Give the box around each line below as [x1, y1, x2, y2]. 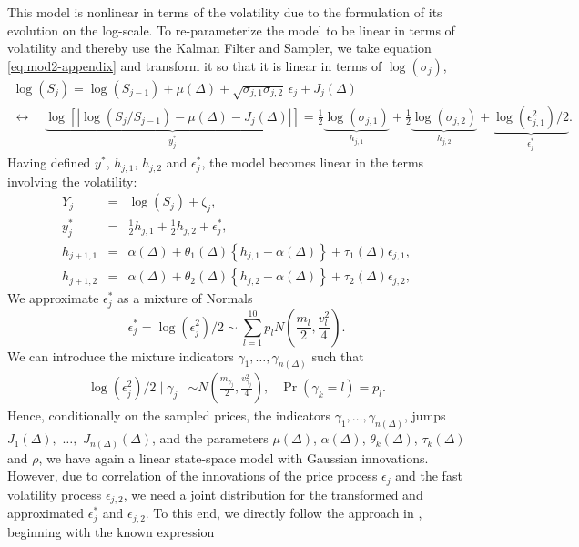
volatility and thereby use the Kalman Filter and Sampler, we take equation [7, 38, 432, 57]
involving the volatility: [7, 171, 137, 190]
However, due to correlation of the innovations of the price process [7, 466, 378, 485]
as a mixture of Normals [117, 289, 253, 308]
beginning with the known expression [7, 522, 215, 541]
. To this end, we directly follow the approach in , [145, 503, 422, 522]
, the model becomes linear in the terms [201, 153, 424, 172]
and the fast [395, 466, 462, 485]
